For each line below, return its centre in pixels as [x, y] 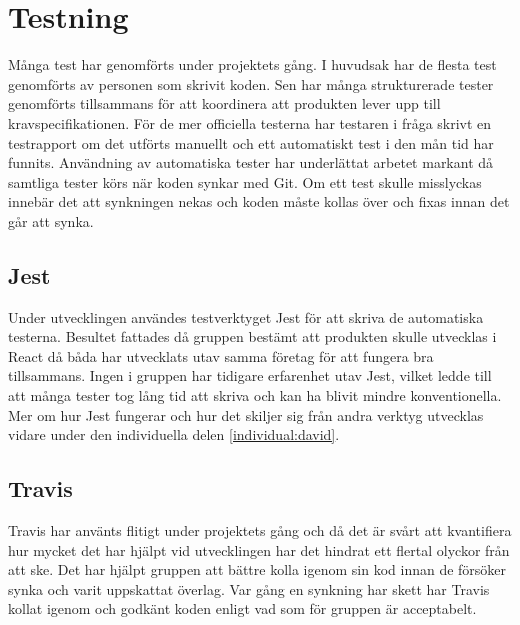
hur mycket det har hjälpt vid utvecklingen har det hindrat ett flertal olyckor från [259, 549]
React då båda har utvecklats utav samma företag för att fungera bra [221, 355]
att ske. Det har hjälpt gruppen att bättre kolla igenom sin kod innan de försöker [257, 569]
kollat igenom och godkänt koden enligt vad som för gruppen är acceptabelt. [242, 608]
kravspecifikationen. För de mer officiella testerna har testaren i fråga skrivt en [250, 122]
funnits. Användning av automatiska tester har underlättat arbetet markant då [251, 162]
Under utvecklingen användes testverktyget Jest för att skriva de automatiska [246, 316]
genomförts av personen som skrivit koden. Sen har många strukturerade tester [251, 83]
